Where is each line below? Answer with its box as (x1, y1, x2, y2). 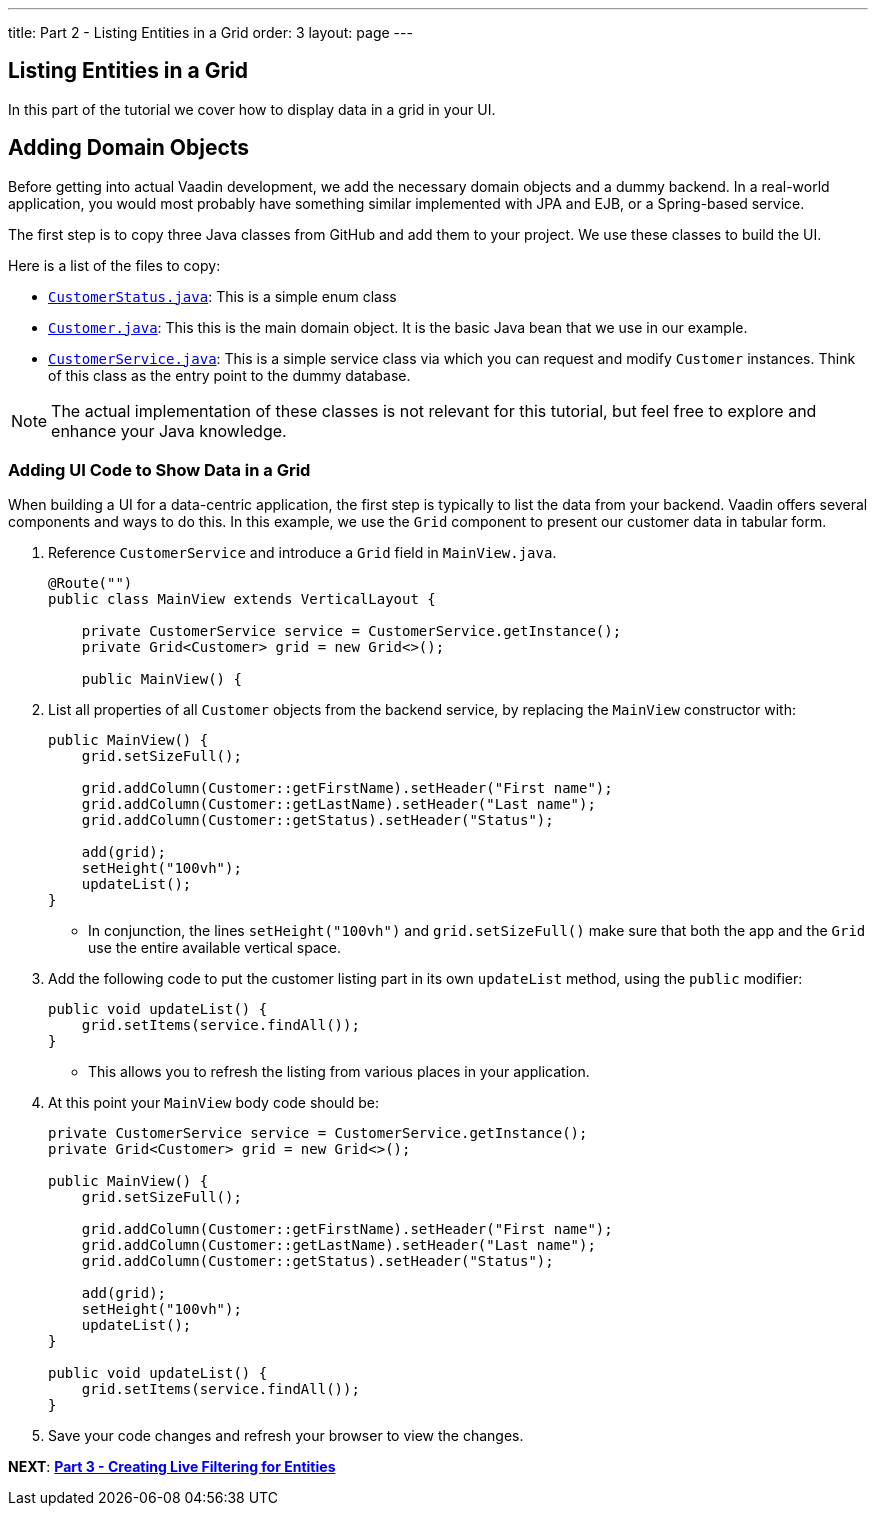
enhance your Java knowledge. (51, 420, 287, 441)
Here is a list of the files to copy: (8, 256, 221, 274)
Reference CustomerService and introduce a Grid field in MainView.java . (48, 544, 557, 562)
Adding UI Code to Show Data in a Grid (8, 460, 311, 481)
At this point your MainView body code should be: (48, 1094, 379, 1112)
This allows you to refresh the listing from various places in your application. (88, 1063, 590, 1081)
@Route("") (48, 575, 133, 592)
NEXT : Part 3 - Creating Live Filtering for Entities (8, 1458, 336, 1476)
